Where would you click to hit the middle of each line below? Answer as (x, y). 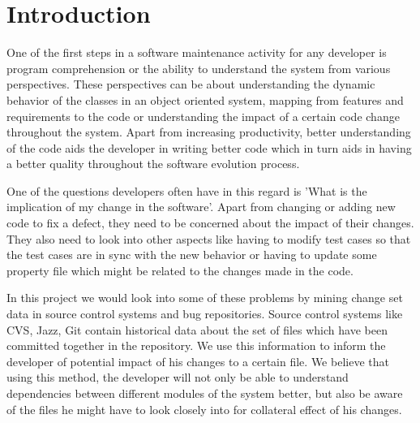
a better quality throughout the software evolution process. (153, 164)
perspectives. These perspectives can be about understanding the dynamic (191, 84)
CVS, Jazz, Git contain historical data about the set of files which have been (197, 329)
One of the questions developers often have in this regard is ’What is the (187, 190)
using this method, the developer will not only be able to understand (178, 377)
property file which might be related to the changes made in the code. (180, 270)
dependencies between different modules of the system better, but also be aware (205, 393)
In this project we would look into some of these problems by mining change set (205, 298)
